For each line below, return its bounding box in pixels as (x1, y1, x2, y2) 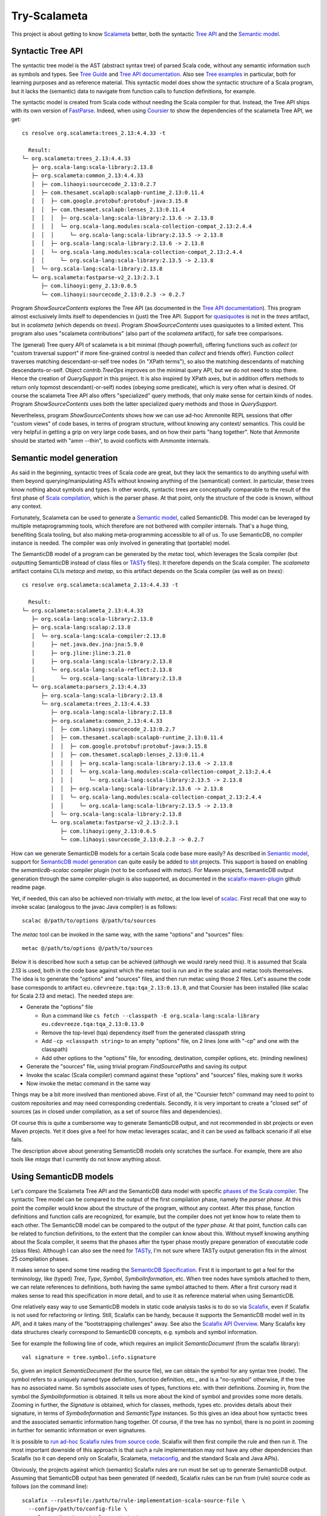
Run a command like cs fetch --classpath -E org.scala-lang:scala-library (41, 1011, 260, 1019)
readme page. (11, 884, 47, 891)
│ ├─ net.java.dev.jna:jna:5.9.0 (31, 641, 144, 648)
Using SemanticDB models (11, 1171, 114, 1182)
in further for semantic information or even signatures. (11, 1427, 147, 1434)
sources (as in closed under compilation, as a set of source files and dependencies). (11, 1108, 222, 1115)
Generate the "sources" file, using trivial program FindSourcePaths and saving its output (26, 1063, 247, 1070)
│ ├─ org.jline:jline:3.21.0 (31, 649, 131, 656)
